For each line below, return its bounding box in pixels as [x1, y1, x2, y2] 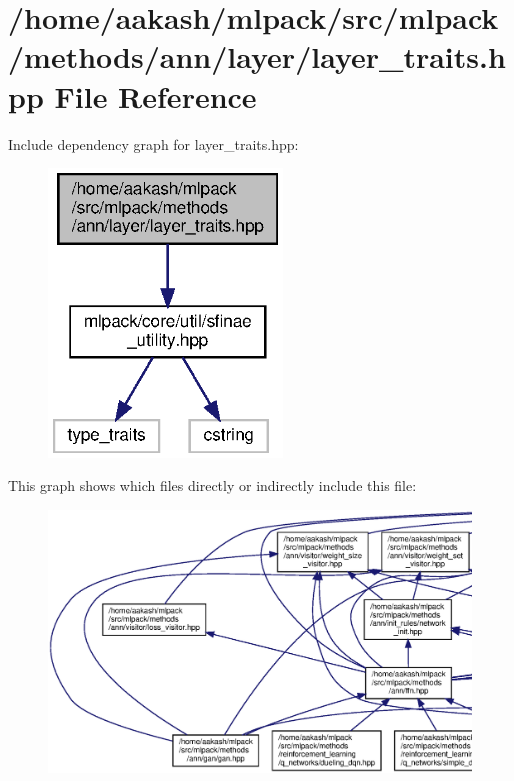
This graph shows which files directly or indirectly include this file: [8, 475, 417, 496]
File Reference [54, 75, 257, 116]
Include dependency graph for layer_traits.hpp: [8, 133, 299, 154]
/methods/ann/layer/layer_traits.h [8, 36, 506, 77]
